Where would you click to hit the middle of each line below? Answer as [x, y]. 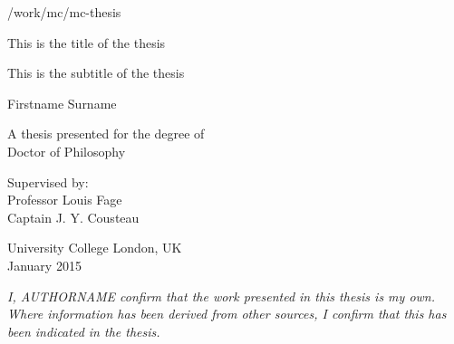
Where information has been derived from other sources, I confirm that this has [227, 314]
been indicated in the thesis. [84, 331]
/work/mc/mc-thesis [64, 12]
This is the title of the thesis [87, 42]
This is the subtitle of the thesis [96, 73]
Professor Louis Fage [65, 200]
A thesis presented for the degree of [106, 134]
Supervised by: [48, 182]
